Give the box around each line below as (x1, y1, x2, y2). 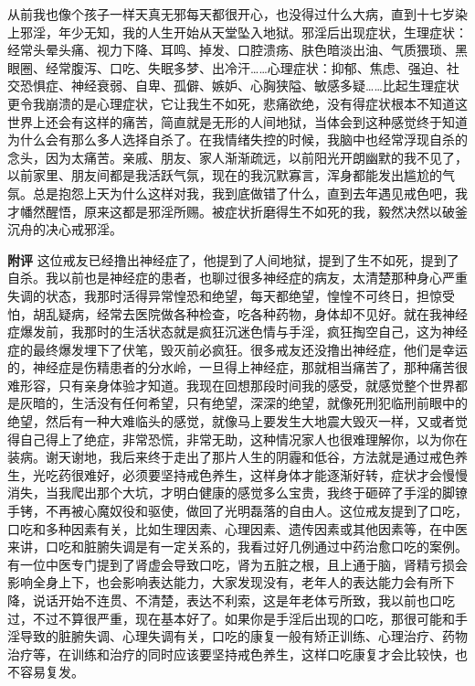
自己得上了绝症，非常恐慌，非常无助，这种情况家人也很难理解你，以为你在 (19, 429, 468, 448)
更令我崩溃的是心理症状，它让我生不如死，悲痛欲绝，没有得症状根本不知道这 (7, 93, 468, 113)
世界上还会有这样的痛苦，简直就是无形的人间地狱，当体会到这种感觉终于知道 (7, 112, 468, 131)
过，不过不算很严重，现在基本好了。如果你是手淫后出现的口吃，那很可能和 (7, 608, 455, 627)
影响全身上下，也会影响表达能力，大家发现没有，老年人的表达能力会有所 (7, 573, 442, 592)
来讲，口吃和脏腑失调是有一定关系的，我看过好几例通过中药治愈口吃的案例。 (7, 537, 468, 556)
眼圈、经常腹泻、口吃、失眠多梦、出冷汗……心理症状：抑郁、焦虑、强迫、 (7, 58, 447, 77)
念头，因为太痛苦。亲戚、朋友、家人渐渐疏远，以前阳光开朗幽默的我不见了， (7, 147, 468, 166)
